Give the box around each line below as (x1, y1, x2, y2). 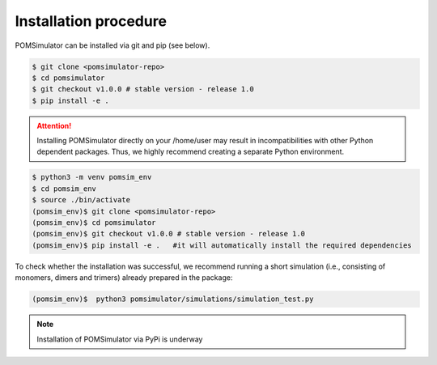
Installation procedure (15, 12, 168, 30)
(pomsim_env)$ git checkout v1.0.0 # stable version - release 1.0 (32, 229, 306, 239)
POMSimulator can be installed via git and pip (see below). (15, 40, 210, 50)
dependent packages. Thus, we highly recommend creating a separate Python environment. (36, 146, 345, 157)
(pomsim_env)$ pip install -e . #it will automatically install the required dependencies (32, 240, 412, 250)
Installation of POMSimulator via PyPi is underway (36, 334, 203, 344)
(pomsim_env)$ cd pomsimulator (32, 219, 157, 227)
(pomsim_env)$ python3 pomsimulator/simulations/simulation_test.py (32, 295, 314, 303)
